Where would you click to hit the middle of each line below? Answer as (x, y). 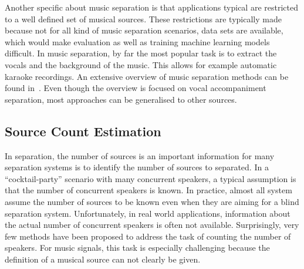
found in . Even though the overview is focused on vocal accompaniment (136, 88)
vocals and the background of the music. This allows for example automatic (141, 64)
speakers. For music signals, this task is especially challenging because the (137, 248)
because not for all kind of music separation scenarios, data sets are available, (144, 30)
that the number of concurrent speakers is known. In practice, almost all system (148, 190)
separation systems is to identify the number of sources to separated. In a (137, 167)
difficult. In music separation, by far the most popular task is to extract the (141, 53)
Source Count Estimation (83, 131)
